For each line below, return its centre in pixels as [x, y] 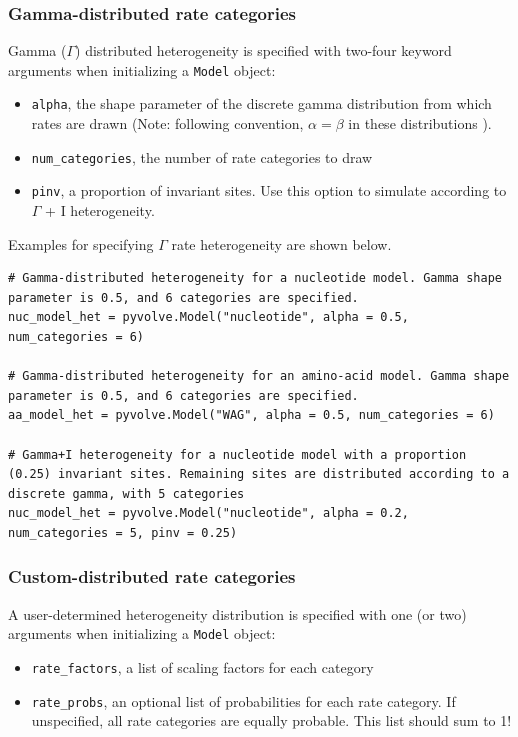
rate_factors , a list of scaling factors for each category [202, 667]
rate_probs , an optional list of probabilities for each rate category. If [243, 700]
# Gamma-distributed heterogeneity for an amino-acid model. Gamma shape [259, 376]
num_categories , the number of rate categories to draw [202, 156]
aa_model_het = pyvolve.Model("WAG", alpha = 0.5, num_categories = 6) [251, 415]
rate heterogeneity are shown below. [281, 243]
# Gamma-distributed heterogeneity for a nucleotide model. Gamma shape [255, 278]
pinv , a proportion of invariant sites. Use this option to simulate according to [269, 190]
